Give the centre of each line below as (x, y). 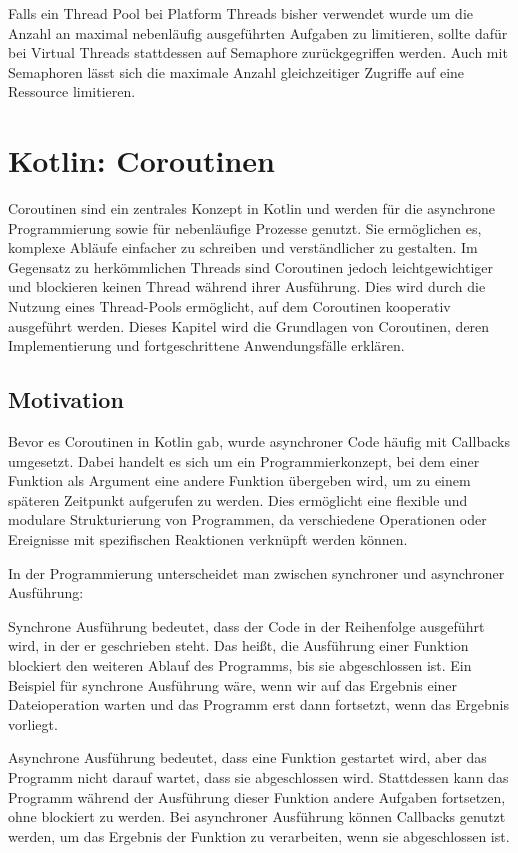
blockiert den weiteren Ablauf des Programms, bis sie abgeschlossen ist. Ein (240, 664)
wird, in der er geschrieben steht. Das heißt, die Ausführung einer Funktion (238, 645)
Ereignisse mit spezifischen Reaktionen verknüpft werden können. (208, 539)
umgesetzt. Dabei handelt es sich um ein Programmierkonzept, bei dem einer (244, 460)
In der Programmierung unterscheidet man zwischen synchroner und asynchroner (256, 572)
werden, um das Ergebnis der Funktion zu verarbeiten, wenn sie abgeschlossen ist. (259, 835)
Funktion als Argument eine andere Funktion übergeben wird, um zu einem (239, 480)
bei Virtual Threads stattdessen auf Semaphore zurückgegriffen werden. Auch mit (258, 52)
